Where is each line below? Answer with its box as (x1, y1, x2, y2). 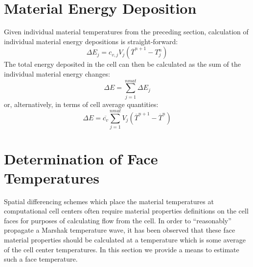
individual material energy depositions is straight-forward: (4, 36, 178, 46)
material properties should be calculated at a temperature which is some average (4, 235, 246, 245)
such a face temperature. (4, 254, 78, 264)
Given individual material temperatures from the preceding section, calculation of (4, 27, 249, 37)
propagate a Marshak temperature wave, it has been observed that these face (4, 225, 235, 235)
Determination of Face (4, 148, 158, 168)
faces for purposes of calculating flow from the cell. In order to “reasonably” (4, 215, 231, 225)
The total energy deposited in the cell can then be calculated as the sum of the (4, 59, 241, 69)
